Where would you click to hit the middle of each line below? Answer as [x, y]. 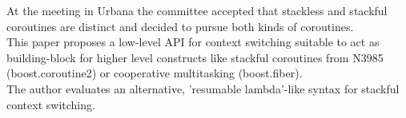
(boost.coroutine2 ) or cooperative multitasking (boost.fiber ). [155, 73]
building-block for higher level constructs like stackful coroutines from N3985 [195, 57]
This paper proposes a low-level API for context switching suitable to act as [193, 42]
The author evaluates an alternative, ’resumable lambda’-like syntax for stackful [203, 88]
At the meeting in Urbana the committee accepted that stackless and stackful [197, 10]
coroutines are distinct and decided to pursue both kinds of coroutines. [180, 26]
